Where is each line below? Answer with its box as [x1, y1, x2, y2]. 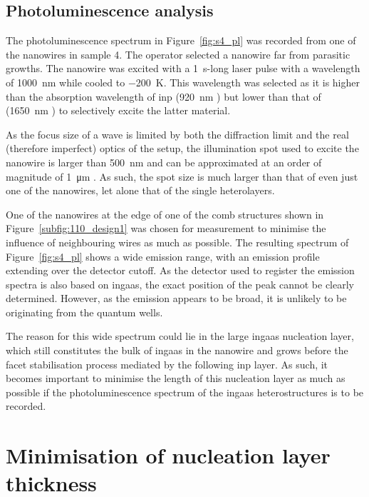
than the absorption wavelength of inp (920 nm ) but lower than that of [6, 89, 321, 104]
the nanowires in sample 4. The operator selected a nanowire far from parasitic [6, 46, 350, 61]
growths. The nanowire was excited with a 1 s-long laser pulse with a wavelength [6, 61, 360, 76]
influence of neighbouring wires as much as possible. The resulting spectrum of [6, 234, 349, 249]
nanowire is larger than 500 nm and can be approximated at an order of [6, 154, 322, 169]
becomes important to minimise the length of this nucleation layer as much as [6, 371, 345, 386]
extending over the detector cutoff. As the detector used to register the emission [6, 263, 355, 278]
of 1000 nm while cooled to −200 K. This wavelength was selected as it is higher [6, 74, 360, 89]
